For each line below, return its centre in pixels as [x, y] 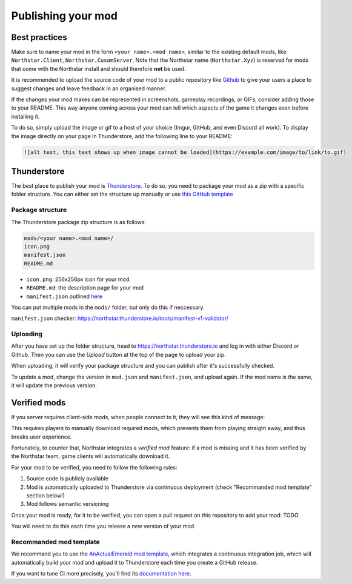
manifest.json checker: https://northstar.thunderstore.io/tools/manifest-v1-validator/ [120, 319]
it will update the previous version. [54, 385]
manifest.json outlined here [65, 296]
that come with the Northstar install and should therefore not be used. [98, 68]
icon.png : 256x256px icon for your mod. [79, 279]
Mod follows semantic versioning [68, 504]
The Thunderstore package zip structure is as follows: [79, 222]
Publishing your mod [65, 16]
